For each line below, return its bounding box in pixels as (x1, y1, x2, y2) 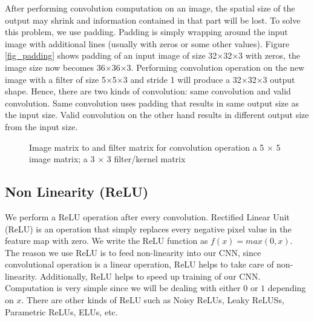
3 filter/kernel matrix (106, 153, 186, 165)
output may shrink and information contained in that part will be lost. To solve (5, 13, 301, 26)
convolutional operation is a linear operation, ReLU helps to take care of (5, 258, 274, 271)
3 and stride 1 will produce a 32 (123, 73, 241, 85)
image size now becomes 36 (5, 61, 105, 73)
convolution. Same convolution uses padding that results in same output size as (5, 96, 299, 109)
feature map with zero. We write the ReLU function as (5, 234, 208, 247)
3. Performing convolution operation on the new (126, 61, 305, 73)
